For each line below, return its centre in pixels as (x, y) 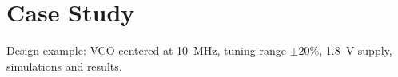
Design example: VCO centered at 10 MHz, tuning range (146, 50)
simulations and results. (64, 65)
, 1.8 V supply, (356, 50)
